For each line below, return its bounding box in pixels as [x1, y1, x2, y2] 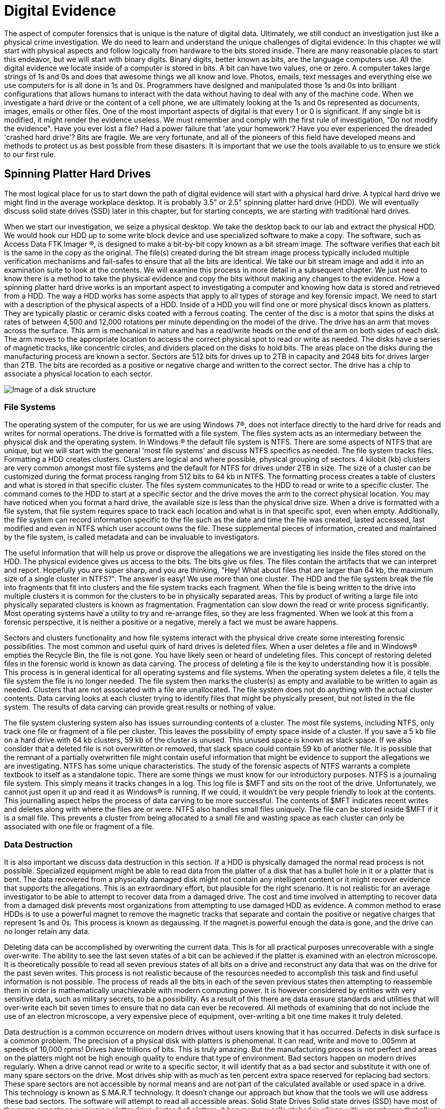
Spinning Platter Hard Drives [4, 167, 151, 181]
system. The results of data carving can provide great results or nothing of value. [4, 703, 276, 712]
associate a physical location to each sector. [4, 369, 153, 378]
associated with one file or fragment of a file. [4, 822, 155, 831]
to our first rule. [4, 150, 56, 159]
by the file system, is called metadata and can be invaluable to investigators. [4, 533, 260, 542]
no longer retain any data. [4, 927, 90, 936]
